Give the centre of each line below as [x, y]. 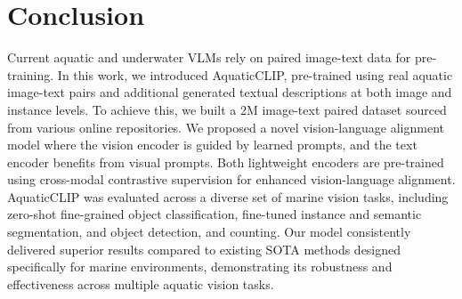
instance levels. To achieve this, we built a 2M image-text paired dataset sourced [227, 109]
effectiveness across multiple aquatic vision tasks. [141, 283]
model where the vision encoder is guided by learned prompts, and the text [212, 145]
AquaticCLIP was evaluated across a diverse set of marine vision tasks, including [228, 196]
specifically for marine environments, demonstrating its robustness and [200, 267]
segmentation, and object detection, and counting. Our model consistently [209, 232]
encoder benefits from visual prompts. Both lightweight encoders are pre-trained [226, 162]
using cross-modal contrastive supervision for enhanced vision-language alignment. [231, 179]
